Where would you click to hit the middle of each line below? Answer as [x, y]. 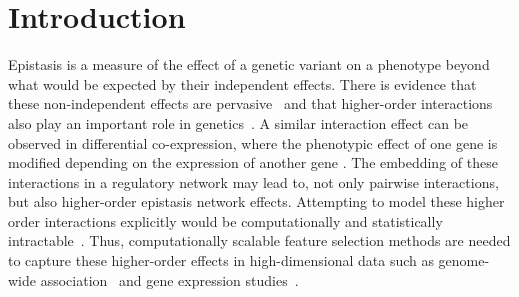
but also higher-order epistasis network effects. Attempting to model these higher [256, 201]
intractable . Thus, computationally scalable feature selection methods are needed [259, 240]
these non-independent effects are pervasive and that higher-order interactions [250, 103]
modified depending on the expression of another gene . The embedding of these [253, 162]
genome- [464, 260]
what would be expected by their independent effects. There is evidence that [242, 83]
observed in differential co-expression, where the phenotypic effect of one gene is [253, 142]
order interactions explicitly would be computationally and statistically [225, 220]
